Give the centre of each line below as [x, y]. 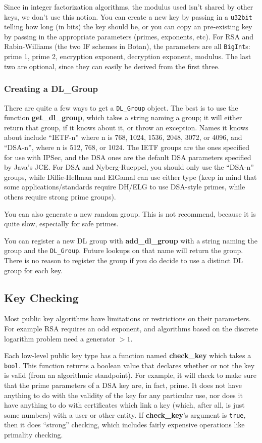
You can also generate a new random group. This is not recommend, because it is [130, 213]
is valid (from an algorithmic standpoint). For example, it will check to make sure [130, 375]
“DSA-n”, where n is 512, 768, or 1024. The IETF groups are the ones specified [127, 147]
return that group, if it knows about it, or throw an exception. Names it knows [126, 127]
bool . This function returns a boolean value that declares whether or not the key [129, 365]
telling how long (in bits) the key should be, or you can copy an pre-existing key [128, 27]
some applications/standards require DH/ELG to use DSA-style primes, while [125, 187]
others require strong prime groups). [60, 196]
